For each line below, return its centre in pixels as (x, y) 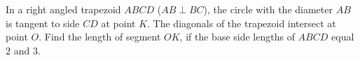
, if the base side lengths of (237, 37)
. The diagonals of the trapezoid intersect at (242, 23)
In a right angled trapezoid (63, 9)
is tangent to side (43, 23)
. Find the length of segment (100, 37)
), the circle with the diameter (268, 9)
